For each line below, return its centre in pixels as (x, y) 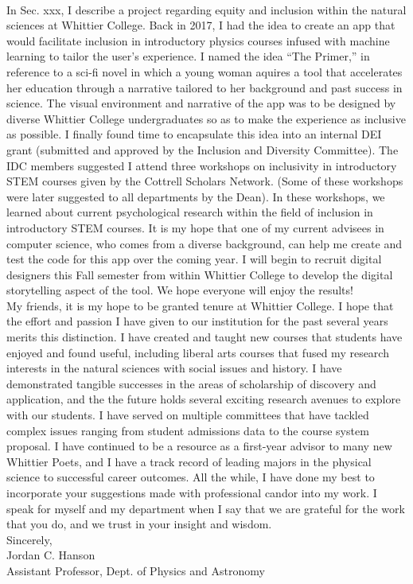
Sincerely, (29, 539)
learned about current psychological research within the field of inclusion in (190, 212)
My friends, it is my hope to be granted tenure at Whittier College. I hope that (200, 305)
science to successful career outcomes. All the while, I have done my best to (191, 477)
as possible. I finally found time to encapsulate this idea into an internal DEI (194, 134)
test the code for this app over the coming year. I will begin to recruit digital (194, 259)
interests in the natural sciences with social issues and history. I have (174, 368)
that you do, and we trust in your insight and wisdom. (139, 524)
